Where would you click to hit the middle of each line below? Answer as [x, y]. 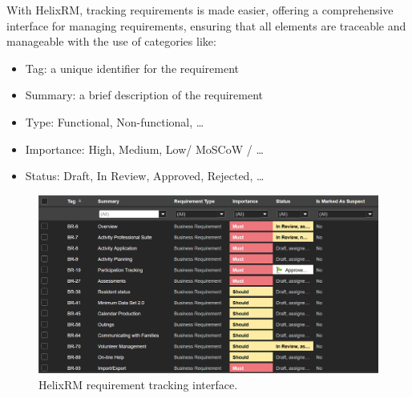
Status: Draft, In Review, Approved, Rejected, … [145, 176]
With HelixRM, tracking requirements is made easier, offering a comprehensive [200, 10]
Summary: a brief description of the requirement [144, 95]
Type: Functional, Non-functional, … [115, 121]
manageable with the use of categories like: [111, 41]
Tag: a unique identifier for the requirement [132, 68]
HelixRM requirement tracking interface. [138, 384]
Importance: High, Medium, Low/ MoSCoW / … [144, 149]
